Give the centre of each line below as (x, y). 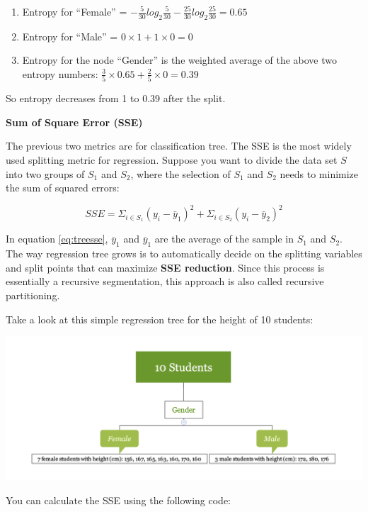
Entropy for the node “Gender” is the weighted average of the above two (180, 60)
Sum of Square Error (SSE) (74, 122)
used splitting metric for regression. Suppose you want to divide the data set (172, 160)
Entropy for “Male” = (70, 36)
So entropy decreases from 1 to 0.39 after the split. (116, 98)
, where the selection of (180, 173)
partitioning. (33, 295)
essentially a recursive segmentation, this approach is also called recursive (165, 281)
